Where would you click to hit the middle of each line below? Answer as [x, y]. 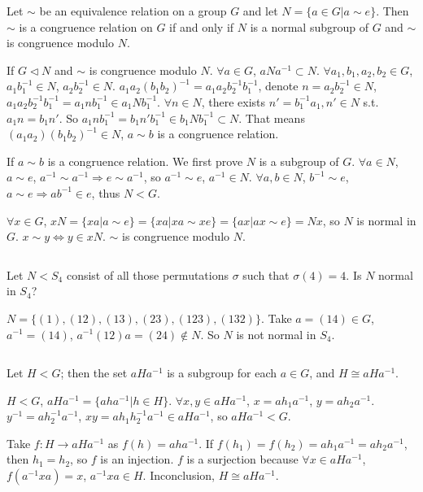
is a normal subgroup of [309, 26]
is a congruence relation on [86, 26]
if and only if [202, 26]
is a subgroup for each [222, 373]
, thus [106, 192]
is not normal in [276, 334]
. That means [272, 118]
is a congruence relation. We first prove [145, 161]
